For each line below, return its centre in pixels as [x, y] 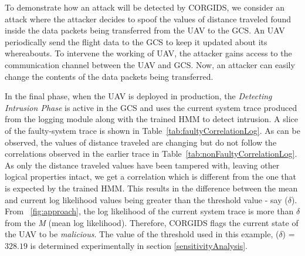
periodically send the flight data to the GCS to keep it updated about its [136, 41]
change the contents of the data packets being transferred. [109, 76]
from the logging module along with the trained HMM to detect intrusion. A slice [152, 119]
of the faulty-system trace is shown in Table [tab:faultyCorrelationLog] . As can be [152, 130]
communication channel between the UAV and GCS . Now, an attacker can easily [150, 64]
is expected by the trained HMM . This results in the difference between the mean [151, 188]
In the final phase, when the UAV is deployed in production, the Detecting [138, 96]
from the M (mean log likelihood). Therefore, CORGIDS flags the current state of [152, 222]
